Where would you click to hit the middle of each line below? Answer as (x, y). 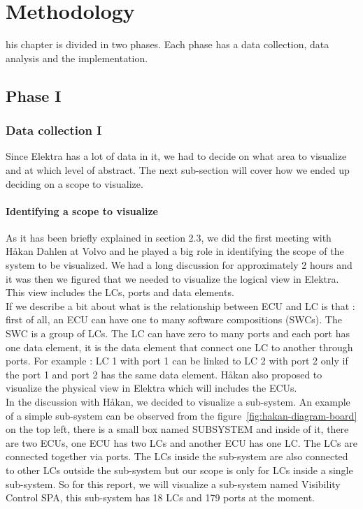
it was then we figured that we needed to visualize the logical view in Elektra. (172, 278)
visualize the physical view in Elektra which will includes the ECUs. (151, 388)
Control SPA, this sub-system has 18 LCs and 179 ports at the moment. (160, 497)
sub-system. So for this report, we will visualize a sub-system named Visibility (173, 484)
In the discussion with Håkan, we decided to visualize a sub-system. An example (178, 402)
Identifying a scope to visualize (82, 211)
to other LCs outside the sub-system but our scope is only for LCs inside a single (179, 470)
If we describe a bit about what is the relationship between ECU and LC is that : (180, 305)
